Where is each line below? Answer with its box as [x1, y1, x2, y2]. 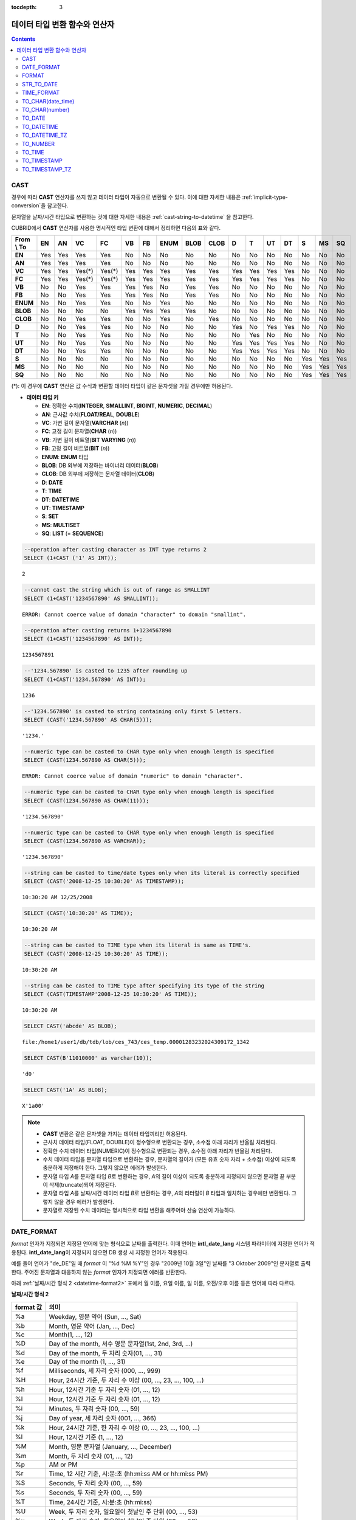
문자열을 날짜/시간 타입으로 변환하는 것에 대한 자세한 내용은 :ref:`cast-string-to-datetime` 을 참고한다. [11, 213, 255, 220]
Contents [11, 35, 36, 43]
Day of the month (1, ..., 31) [49, 1357, 126, 1366]
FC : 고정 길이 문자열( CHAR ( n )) [41, 427, 117, 435]
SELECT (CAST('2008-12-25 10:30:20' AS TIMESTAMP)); [24, 878, 185, 885]
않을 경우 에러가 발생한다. [53, 1198, 115, 1205]
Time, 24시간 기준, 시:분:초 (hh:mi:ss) [49, 1498, 152, 1506]
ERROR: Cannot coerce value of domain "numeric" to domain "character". [22, 773, 243, 779]
